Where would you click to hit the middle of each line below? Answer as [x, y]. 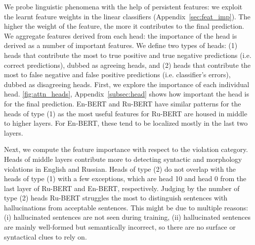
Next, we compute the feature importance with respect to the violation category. [126, 149]
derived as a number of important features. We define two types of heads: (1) [121, 45]
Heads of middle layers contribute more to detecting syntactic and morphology [123, 159]
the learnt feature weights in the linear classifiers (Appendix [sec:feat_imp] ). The [127, 16]
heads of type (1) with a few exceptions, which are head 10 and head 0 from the [125, 178]
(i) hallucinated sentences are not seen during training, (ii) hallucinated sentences [127, 217]
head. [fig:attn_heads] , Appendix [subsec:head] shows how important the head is [127, 94]
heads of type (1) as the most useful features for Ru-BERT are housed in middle [126, 113]
